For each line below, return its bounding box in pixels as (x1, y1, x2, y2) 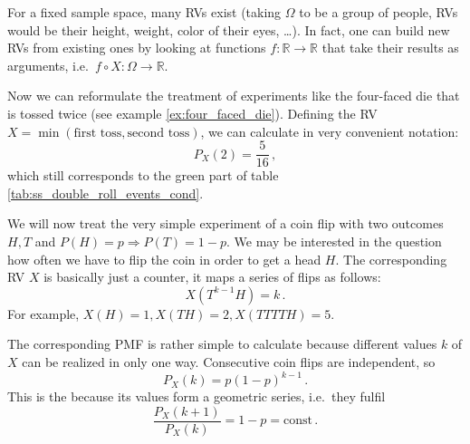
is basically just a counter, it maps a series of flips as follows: (43, 267, 381, 286)
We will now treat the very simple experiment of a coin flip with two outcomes (7, 214, 444, 233)
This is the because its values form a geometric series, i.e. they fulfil (7, 387, 386, 406)
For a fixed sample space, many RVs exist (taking (7, 3, 282, 21)
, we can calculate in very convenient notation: (200, 121, 459, 140)
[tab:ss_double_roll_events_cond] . (7, 183, 204, 202)
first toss (73, 126, 122, 140)
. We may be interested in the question (226, 232, 442, 250)
